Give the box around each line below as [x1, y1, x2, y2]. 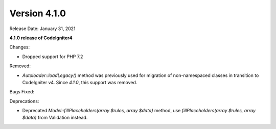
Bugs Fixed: [9, 89, 35, 95]
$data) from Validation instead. [22, 115, 88, 121]
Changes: [9, 44, 30, 50]
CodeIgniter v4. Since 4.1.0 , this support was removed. [22, 79, 137, 85]
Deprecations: [9, 98, 39, 104]
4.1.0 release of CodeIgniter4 [9, 35, 73, 41]
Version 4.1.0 [9, 8, 66, 19]
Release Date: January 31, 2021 [9, 25, 76, 32]
